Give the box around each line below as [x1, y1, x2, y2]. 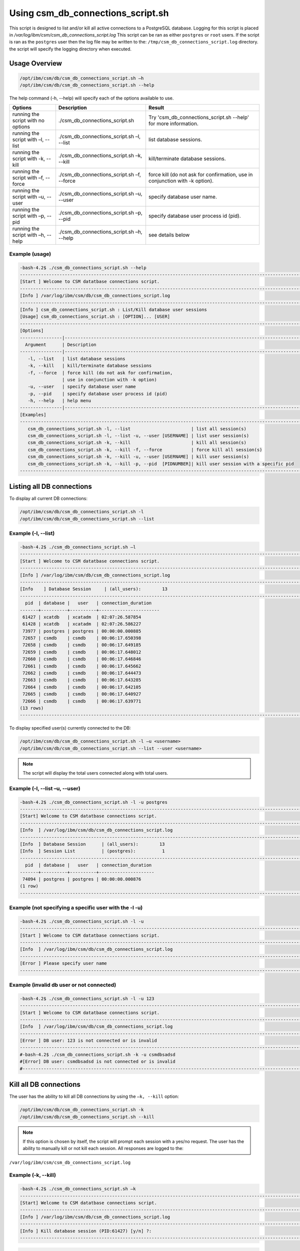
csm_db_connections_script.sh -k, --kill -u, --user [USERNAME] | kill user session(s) [27, 454, 249, 460]
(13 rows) [19, 705, 44, 711]
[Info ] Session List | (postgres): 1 [19, 848, 165, 854]
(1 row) [19, 883, 38, 889]
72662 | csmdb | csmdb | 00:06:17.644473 [22, 671, 141, 676]
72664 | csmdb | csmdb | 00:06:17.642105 [22, 684, 141, 690]
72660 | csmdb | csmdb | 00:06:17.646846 [22, 656, 141, 662]
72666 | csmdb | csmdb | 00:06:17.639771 [22, 698, 141, 704]
